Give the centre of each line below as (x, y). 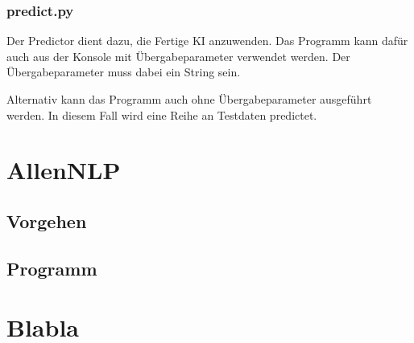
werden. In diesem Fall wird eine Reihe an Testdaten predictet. (162, 114)
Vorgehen (47, 220)
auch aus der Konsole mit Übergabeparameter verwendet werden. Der (178, 56)
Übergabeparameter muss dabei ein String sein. (124, 72)
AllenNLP (64, 170)
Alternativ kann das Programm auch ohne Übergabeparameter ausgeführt (189, 99)
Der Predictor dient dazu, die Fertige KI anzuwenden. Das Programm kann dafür (207, 41)
